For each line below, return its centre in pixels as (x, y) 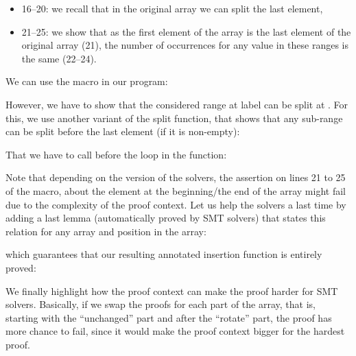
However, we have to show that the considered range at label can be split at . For (177, 104)
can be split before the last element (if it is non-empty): (123, 131)
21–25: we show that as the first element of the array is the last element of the (186, 31)
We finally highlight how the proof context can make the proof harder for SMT (172, 290)
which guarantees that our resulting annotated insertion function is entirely (164, 254)
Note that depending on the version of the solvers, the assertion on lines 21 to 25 (176, 177)
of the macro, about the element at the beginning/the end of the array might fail (176, 190)
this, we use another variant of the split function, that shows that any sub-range (174, 118)
